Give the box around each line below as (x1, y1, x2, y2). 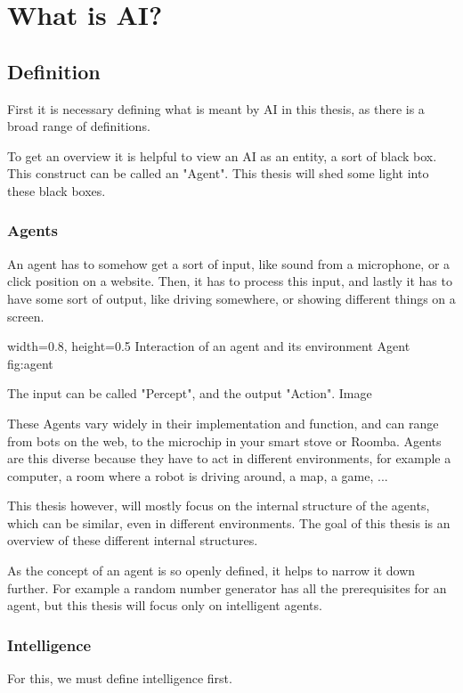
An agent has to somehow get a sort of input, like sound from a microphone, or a (7, 254, 451, 273)
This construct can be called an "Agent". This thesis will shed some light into (7, 164, 429, 183)
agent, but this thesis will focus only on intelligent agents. (7, 596, 322, 615)
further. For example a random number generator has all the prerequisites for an (7, 578, 447, 597)
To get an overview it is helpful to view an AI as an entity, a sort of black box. (7, 146, 437, 165)
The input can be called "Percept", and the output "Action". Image (7, 384, 372, 403)
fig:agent (7, 354, 53, 372)
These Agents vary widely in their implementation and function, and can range (7, 413, 439, 432)
